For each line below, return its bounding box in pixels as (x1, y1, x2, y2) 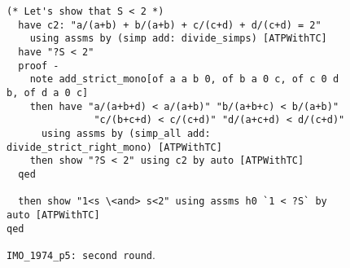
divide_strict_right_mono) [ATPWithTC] (7, 141, 222, 153)
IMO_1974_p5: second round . (7, 246, 155, 263)
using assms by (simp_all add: (41, 127, 211, 139)
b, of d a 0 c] (7, 86, 89, 99)
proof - (18, 59, 59, 72)
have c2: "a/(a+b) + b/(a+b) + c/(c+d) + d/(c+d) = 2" (18, 19, 322, 31)
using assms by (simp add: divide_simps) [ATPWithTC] (29, 33, 327, 45)
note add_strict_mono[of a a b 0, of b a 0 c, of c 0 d (29, 73, 339, 86)
